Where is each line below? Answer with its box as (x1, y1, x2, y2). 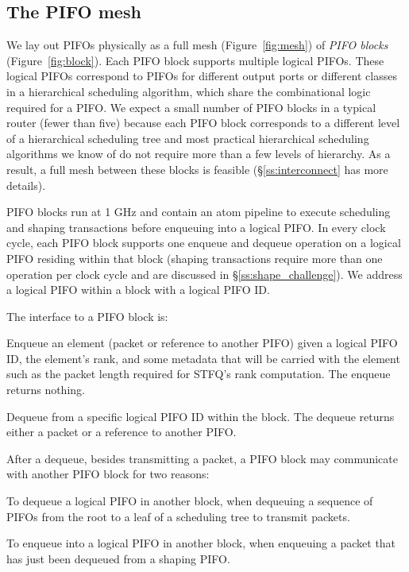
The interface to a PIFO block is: (6, 307, 168, 324)
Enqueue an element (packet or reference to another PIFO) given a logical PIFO (6, 334, 398, 351)
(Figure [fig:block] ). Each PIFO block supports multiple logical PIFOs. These (6, 52, 384, 68)
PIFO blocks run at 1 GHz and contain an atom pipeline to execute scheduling (6, 203, 391, 220)
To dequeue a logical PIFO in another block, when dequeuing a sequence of (6, 493, 373, 509)
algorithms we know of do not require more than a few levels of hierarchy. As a (6, 145, 391, 162)
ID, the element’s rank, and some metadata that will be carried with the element (6, 350, 400, 366)
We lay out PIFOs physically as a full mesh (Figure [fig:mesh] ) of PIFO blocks (6, 37, 388, 53)
